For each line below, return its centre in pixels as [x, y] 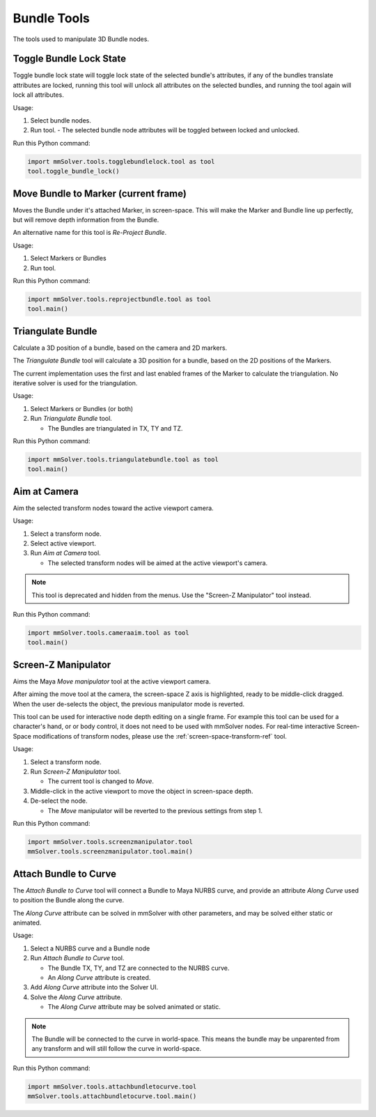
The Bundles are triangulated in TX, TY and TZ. [115, 428]
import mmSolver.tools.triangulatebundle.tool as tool [123, 460]
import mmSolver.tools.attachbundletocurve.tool [112, 1086]
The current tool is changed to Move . [101, 781]
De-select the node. [59, 801]
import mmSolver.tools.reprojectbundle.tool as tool [119, 299]
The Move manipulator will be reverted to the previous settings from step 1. [155, 810]
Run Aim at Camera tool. [65, 553]
